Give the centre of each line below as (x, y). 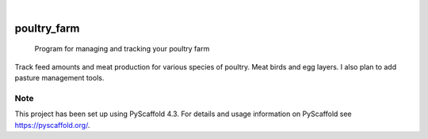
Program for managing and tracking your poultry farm (122, 49)
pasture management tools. (59, 78)
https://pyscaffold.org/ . (52, 125)
